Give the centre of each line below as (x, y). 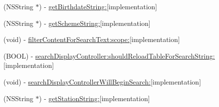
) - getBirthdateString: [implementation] (98, 6)
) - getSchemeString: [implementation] (95, 23)
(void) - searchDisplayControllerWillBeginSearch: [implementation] (102, 81)
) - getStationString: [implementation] (94, 98)
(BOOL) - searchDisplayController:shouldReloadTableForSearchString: (109, 55)
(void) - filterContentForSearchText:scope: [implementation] (92, 39)
